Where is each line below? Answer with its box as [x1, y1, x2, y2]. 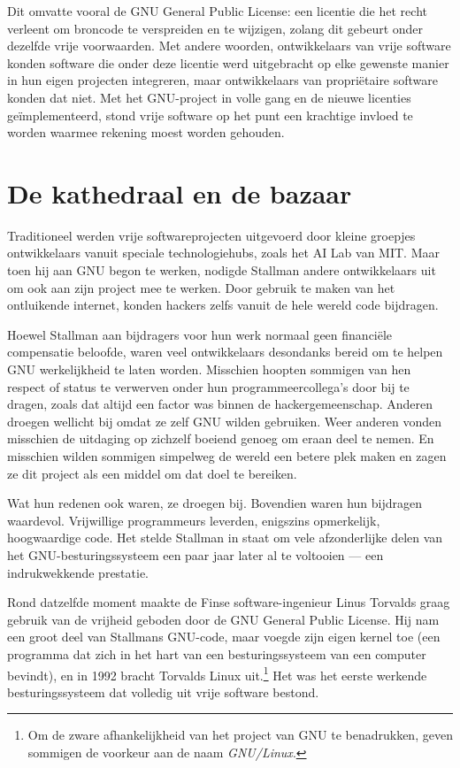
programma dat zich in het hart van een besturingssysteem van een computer [7, 644, 426, 663]
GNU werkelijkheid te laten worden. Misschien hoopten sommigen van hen [7, 360, 411, 379]
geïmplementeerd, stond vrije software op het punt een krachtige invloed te [7, 105, 413, 124]
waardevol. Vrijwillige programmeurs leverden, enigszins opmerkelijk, [7, 511, 380, 529]
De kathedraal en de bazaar [7, 174, 352, 211]
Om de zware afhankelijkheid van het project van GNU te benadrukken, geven [27, 726, 453, 744]
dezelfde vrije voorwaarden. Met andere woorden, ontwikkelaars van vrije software [7, 36, 451, 55]
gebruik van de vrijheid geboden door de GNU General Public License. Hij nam [7, 610, 440, 628]
